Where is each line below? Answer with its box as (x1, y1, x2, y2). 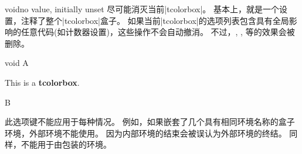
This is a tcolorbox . (5, 76, 80, 88)
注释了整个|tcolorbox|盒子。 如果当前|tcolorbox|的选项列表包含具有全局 (21, 14, 289, 26)
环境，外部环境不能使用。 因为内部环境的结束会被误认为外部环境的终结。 (5, 127, 287, 139)
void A (5, 57, 29, 69)
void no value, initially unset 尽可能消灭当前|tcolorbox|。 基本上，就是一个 (5, 3, 280, 15)
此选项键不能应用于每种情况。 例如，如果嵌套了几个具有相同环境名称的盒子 (5, 116, 295, 128)
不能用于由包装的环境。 (21, 138, 111, 150)
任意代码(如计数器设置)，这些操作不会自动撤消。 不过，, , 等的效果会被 (21, 26, 295, 38)
